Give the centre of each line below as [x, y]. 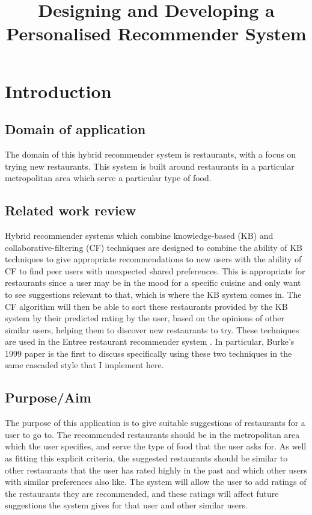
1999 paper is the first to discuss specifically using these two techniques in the [148, 353]
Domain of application [75, 129]
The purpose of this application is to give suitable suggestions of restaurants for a [155, 423]
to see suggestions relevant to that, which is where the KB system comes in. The [153, 294]
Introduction [58, 91]
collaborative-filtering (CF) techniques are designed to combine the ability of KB [154, 247]
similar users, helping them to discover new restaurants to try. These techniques [152, 329]
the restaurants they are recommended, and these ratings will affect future [142, 493]
